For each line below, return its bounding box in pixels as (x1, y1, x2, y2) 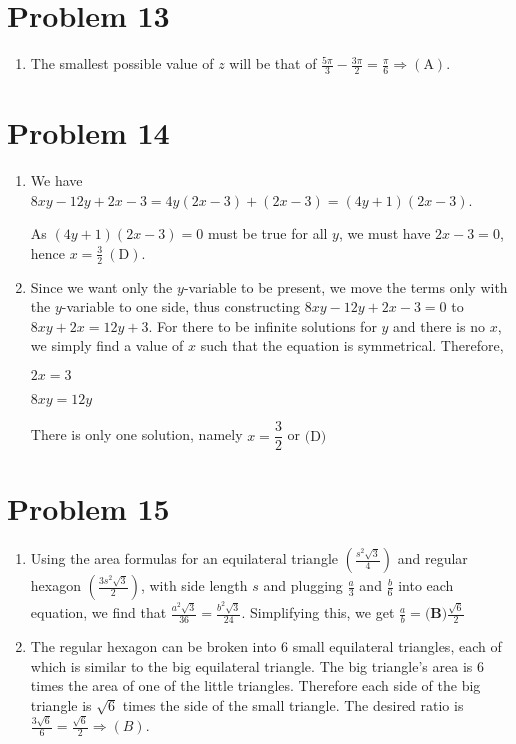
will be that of (229, 53, 317, 74)
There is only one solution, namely (30, 424, 243, 445)
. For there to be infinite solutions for (148, 315, 377, 336)
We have (30, 170, 83, 191)
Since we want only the (30, 276, 173, 297)
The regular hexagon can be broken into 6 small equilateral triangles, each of (30, 636, 502, 657)
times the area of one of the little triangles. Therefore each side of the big (30, 675, 481, 696)
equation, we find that (30, 602, 167, 623)
